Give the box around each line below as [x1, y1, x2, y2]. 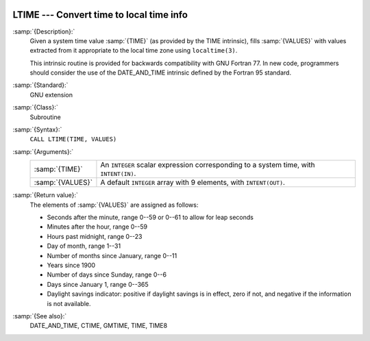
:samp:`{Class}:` [12, 103, 58, 112]
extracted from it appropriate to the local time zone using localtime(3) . [29, 47, 238, 55]
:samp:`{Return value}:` [12, 191, 79, 199]
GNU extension [29, 90, 73, 99]
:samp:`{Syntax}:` [12, 125, 62, 134]
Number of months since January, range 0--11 [47, 251, 177, 260]
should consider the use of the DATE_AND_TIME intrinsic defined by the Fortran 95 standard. [29, 68, 291, 77]
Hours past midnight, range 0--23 [47, 232, 143, 240]
